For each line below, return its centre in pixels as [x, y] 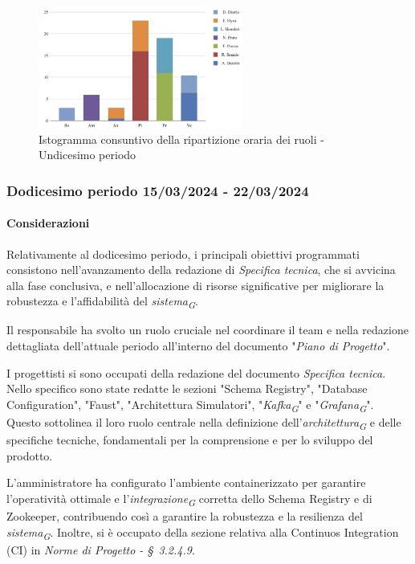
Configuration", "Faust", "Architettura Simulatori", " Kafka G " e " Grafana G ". [190, 405]
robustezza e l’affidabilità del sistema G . [102, 302]
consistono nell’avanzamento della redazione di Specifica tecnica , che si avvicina [201, 270]
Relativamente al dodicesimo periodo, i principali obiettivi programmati [183, 253]
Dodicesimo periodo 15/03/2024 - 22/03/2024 [158, 190]
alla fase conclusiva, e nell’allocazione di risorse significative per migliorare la [195, 285]
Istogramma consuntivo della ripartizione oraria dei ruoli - [181, 139]
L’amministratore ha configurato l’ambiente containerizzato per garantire [186, 482]
